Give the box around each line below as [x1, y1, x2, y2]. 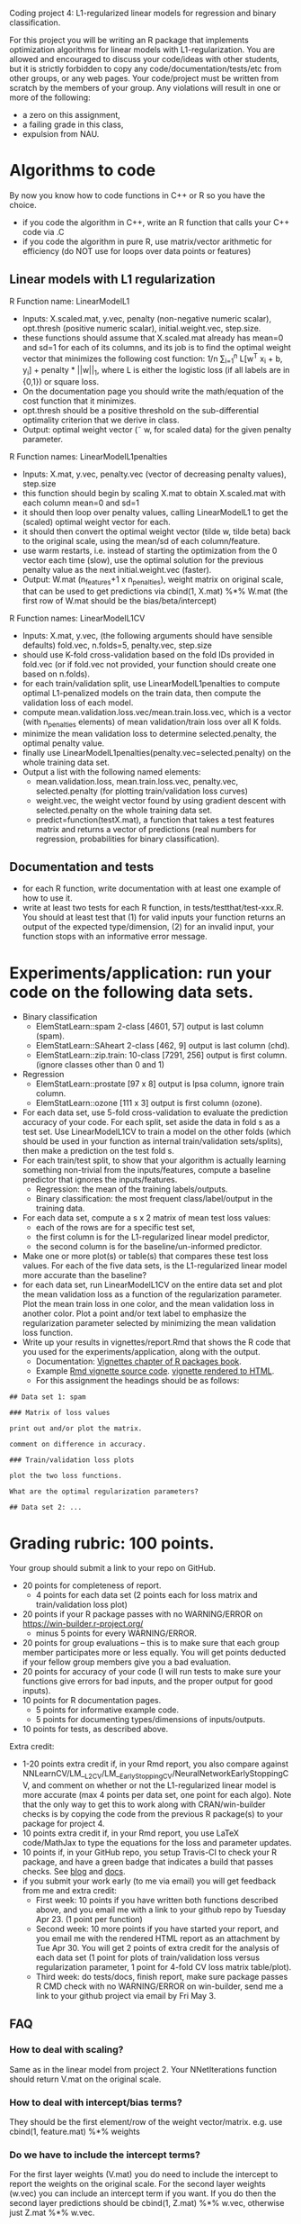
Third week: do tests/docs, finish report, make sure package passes [35, 1972, 288, 1983]
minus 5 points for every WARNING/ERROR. [35, 1628, 198, 1638]
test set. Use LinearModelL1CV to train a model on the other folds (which [22, 1126, 292, 1138]
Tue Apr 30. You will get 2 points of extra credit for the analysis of [35, 1943, 280, 1954]
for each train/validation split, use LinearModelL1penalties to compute [22, 677, 280, 688]
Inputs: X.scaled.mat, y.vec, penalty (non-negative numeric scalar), [22, 313, 272, 323]
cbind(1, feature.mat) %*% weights [9, 2126, 141, 2138]
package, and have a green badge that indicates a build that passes [22, 1856, 274, 1867]
